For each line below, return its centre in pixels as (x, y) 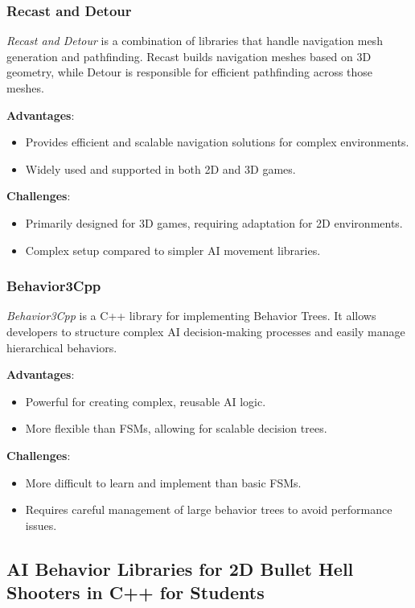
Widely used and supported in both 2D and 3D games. (160, 168)
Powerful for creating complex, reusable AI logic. (146, 401)
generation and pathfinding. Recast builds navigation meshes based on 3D (189, 56)
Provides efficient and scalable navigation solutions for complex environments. (217, 142)
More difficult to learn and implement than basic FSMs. (163, 482)
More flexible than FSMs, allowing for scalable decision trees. (176, 428)
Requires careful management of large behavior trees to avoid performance (209, 509)
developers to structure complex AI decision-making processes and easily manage (206, 331)
